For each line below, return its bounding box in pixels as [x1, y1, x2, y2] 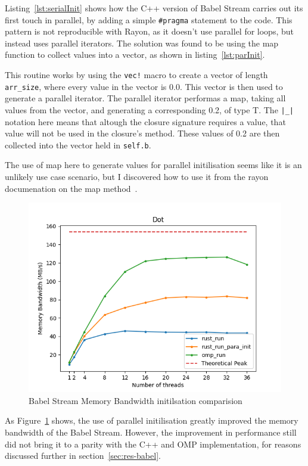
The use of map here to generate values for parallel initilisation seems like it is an [5, 159, 302, 171]
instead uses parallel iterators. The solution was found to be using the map [5, 36, 279, 49]
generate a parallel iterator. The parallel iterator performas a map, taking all [5, 92, 286, 104]
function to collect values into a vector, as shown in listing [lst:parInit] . [5, 48, 265, 61]
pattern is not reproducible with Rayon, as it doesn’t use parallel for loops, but [5, 25, 294, 38]
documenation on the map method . [5, 182, 138, 194]
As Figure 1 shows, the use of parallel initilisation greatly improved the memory [5, 414, 298, 427]
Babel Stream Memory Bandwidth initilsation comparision [29, 394, 242, 406]
